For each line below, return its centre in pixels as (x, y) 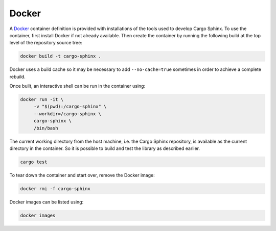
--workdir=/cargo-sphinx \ (67, 114)
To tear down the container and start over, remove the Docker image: (82, 175)
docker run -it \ (42, 100)
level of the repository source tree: (46, 43)
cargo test (34, 162)
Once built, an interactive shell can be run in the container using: (77, 86)
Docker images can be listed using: (47, 202)
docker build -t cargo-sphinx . (61, 56)
